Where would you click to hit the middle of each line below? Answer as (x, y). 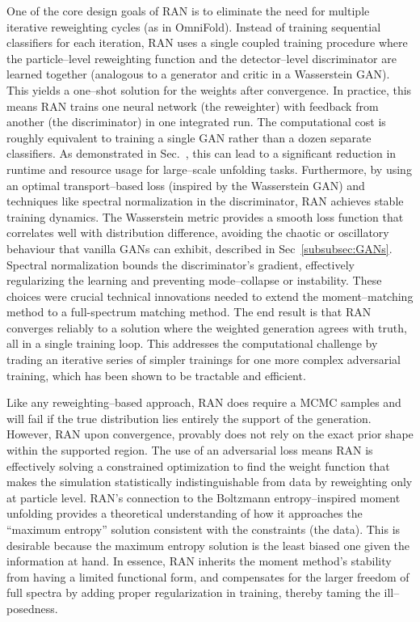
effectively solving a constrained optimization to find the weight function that (198, 465)
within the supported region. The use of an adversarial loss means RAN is (190, 450)
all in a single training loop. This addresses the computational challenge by (192, 343)
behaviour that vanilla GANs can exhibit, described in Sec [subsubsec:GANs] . (199, 248)
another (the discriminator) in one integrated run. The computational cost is (196, 122)
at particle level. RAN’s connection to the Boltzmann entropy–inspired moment (204, 497)
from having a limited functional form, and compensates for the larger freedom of (208, 576)
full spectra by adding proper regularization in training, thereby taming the (193, 592)
